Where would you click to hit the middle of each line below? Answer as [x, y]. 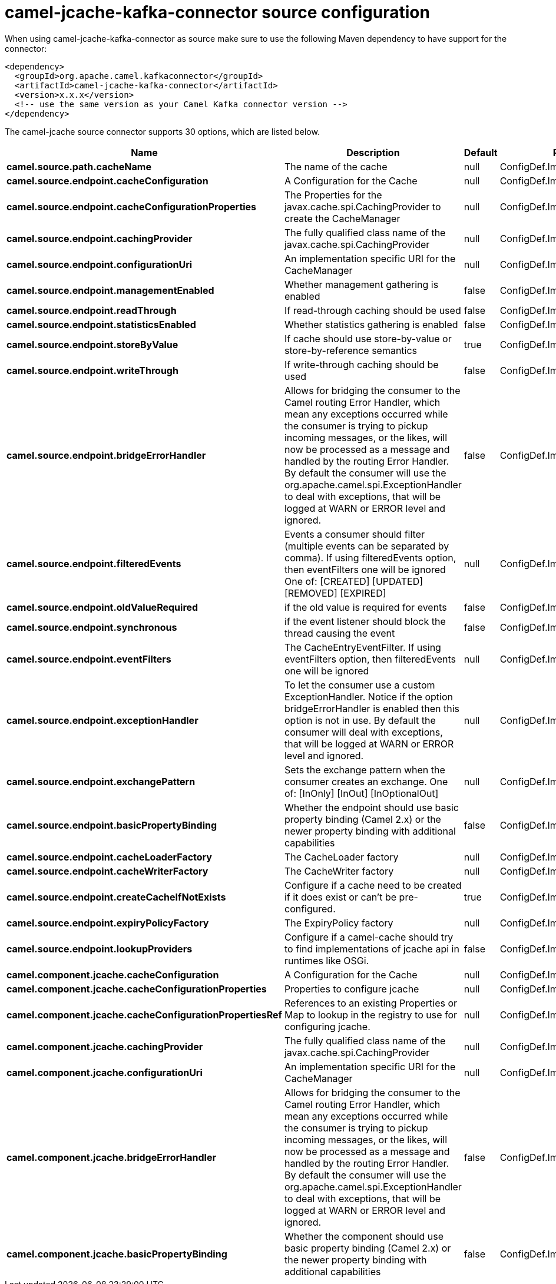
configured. [310, 909]
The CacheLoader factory [341, 857]
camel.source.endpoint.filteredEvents [94, 563]
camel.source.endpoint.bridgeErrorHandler [106, 455]
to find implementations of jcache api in [372, 949]
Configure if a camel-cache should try [369, 937]
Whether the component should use [364, 1236]
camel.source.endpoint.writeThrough [92, 370]
